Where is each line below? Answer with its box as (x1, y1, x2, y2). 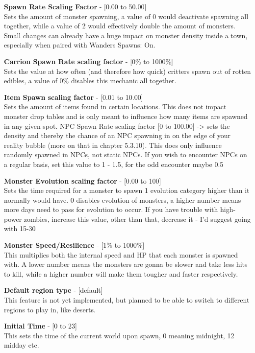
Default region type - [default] (4, 285, 103, 295)
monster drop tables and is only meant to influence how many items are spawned (4, 111, 248, 121)
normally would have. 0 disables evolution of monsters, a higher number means (4, 194, 241, 205)
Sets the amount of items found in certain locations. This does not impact (4, 101, 227, 112)
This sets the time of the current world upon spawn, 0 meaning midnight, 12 (4, 330, 234, 340)
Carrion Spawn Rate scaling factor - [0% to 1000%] (4, 56, 174, 66)
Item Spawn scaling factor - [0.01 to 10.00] (4, 92, 143, 102)
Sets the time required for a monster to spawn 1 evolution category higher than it (4, 185, 250, 195)
